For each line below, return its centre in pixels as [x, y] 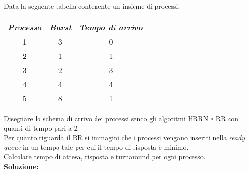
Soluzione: [21, 166]
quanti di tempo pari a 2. [42, 128]
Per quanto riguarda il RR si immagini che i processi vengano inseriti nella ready [124, 137]
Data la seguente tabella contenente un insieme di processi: [92, 6]
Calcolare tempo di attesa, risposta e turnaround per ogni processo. [105, 156]
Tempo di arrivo [111, 27]
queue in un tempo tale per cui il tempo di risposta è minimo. [96, 147]
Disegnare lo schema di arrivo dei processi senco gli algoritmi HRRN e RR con [121, 118]
